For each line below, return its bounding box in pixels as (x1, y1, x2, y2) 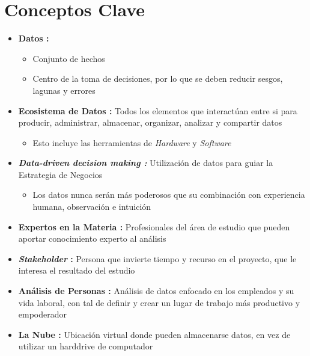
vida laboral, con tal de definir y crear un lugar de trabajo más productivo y (18, 296, 300, 308)
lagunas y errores (32, 84, 96, 96)
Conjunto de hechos (32, 52, 105, 64)
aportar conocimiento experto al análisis (18, 232, 166, 245)
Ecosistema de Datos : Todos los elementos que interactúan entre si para (18, 104, 297, 117)
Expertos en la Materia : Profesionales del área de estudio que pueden (18, 220, 290, 233)
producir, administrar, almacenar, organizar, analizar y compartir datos (18, 116, 282, 129)
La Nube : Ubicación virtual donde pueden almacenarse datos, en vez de (18, 328, 291, 340)
